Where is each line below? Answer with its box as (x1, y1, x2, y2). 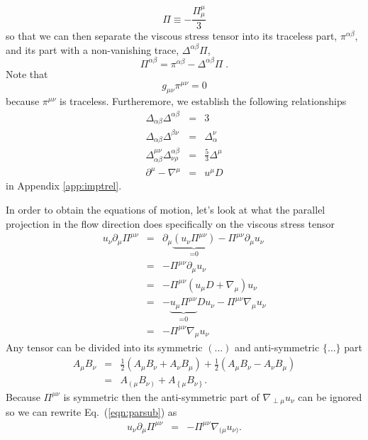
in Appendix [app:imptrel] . (6, 178, 122, 193)
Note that (6, 66, 48, 81)
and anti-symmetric (235, 340, 320, 355)
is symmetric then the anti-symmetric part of (63, 389, 260, 404)
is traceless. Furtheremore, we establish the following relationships (59, 94, 347, 109)
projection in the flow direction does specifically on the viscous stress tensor (6, 216, 335, 231)
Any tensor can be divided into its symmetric (6, 340, 203, 355)
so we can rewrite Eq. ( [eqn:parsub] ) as (6, 405, 177, 419)
